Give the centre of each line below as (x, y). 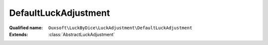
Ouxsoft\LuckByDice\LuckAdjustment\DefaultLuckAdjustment (120, 28)
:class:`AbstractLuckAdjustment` (82, 34)
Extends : (19, 34)
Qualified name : (26, 28)
